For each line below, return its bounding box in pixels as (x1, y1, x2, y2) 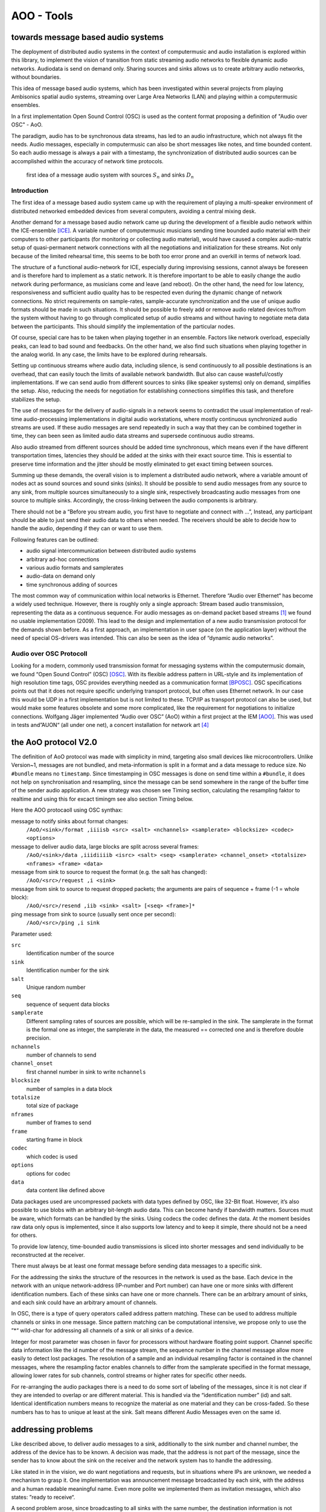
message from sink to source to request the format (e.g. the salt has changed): (11, 868, 208, 875)
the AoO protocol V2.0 (11, 737, 98, 747)
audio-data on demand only (26, 572, 96, 580)
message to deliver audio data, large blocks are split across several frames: (11, 842, 199, 850)
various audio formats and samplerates (26, 564, 124, 571)
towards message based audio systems (11, 32, 164, 42)
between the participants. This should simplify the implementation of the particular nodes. (11, 322, 235, 330)
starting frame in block (26, 1136, 83, 1143)
